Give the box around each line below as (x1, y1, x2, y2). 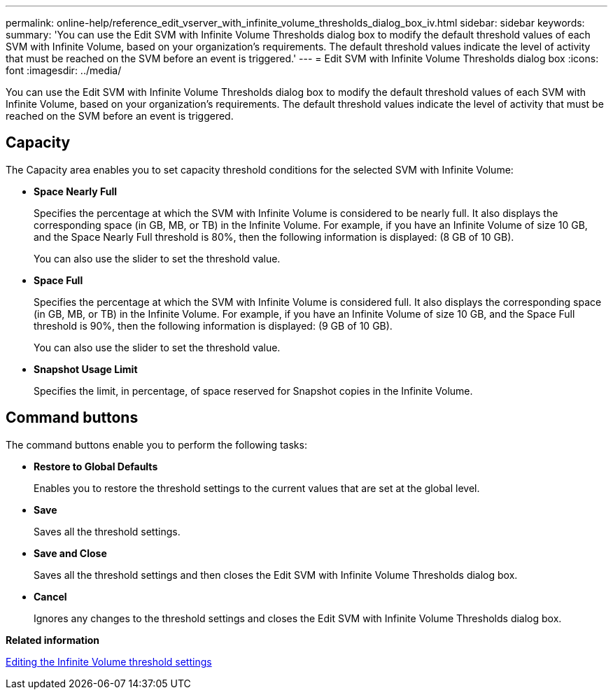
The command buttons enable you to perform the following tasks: (6, 438, 307, 451)
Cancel (34, 590, 67, 603)
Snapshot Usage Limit (34, 363, 138, 375)
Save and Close (34, 547, 107, 559)
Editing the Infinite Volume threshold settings (6, 655, 212, 668)
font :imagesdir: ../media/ (6, 64, 122, 76)
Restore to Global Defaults (34, 460, 158, 472)
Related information (6, 633, 100, 646)
